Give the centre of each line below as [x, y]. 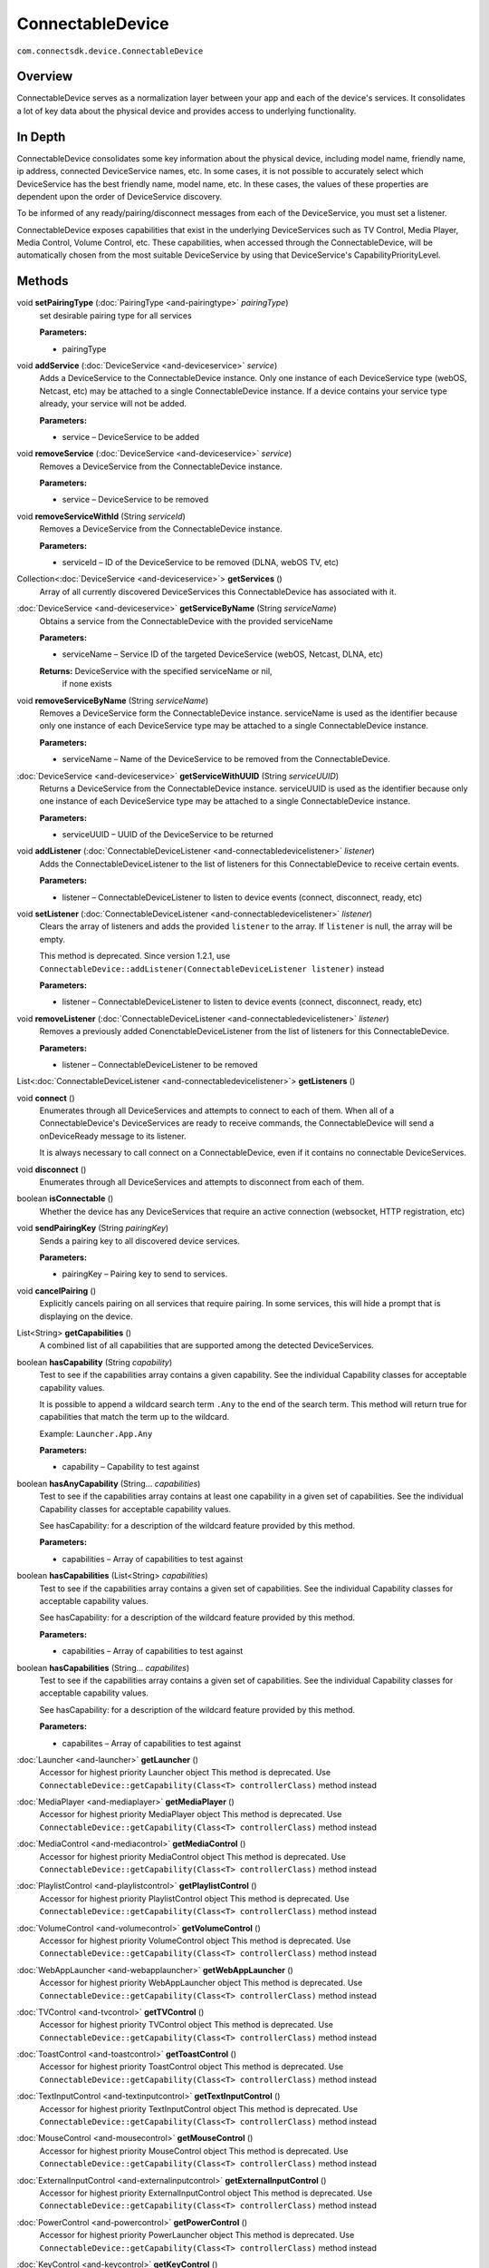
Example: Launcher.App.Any [96, 1433]
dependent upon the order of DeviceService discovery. [119, 196]
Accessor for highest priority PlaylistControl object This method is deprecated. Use [194, 1898]
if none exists [87, 684]
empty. [53, 939]
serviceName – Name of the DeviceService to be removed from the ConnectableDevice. [226, 759]
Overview [45, 77]
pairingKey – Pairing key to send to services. [145, 1274]
